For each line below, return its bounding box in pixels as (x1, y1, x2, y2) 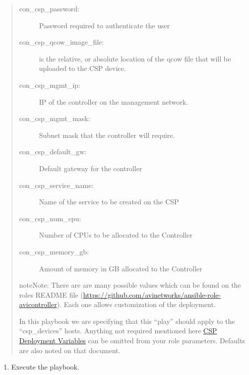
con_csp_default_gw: (19, 146, 87, 157)
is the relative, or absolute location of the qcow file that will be (39, 53, 231, 63)
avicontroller (19, 299, 57, 310)
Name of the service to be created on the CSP (39, 196, 179, 207)
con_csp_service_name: (19, 180, 94, 190)
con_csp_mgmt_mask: (19, 113, 90, 124)
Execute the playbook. (11, 362, 79, 372)
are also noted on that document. (19, 345, 121, 355)
